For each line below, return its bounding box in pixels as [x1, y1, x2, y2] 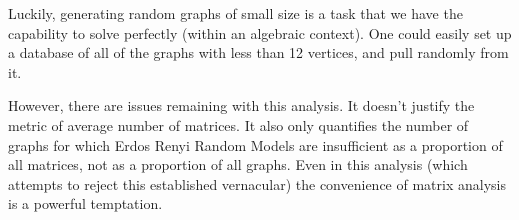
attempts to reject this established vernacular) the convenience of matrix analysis [8, 173, 506, 194]
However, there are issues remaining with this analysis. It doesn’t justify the [8, 95, 475, 116]
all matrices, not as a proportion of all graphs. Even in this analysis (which [8, 154, 468, 175]
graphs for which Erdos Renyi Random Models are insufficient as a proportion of [8, 134, 503, 155]
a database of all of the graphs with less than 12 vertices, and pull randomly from [8, 42, 509, 63]
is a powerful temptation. [8, 193, 163, 214]
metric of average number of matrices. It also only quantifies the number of [8, 114, 469, 135]
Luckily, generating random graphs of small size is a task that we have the [8, 3, 463, 23]
